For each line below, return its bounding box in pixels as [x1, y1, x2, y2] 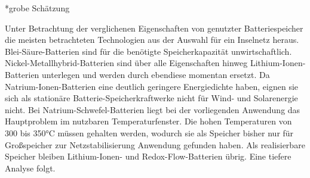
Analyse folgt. [5, 161, 56, 174]
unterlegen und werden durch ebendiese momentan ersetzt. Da [42, 68, 270, 80]
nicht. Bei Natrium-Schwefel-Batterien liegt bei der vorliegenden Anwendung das [5, 103, 300, 115]
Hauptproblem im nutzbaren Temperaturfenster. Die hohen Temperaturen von [5, 115, 292, 127]
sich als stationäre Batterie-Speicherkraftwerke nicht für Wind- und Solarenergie [5, 92, 298, 104]
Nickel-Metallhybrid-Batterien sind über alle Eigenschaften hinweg [5, 57, 248, 69]
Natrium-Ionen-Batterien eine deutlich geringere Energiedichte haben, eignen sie [5, 80, 299, 92]
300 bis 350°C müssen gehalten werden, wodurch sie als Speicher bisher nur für [5, 126, 294, 139]
